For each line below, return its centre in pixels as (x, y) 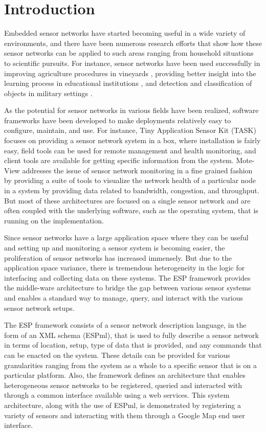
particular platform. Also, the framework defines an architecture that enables (125, 375)
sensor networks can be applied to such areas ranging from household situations (129, 53)
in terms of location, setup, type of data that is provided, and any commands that (133, 345)
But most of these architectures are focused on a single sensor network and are (127, 200)
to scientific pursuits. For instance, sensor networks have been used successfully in (132, 63)
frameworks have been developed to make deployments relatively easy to (118, 120)
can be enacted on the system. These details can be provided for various (117, 355)
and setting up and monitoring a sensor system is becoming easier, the (115, 247)
